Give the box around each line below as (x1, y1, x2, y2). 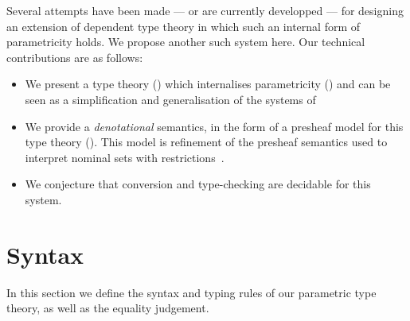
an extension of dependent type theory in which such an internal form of (6, 17, 361, 34)
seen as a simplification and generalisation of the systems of (25, 91, 316, 107)
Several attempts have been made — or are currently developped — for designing (6, 2, 404, 18)
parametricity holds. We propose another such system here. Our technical (6, 33, 365, 50)
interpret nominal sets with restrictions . (25, 149, 225, 165)
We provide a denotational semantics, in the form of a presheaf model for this (25, 118, 404, 134)
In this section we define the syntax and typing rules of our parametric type (6, 284, 377, 300)
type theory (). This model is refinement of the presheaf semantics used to (25, 133, 388, 150)
